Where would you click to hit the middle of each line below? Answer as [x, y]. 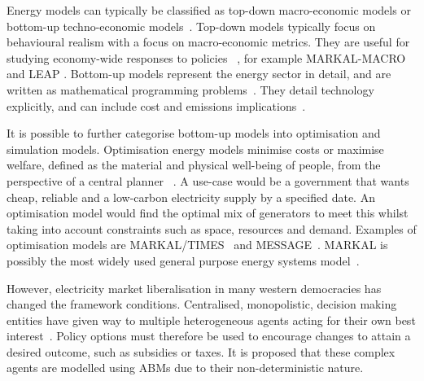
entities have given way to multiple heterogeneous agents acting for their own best [211, 320]
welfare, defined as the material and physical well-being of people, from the [194, 165]
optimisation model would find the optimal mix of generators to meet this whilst [208, 213]
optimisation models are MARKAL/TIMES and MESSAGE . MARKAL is [197, 245]
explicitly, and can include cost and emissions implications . [156, 105]
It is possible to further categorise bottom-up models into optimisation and [194, 133]
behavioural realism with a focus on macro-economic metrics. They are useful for [208, 42]
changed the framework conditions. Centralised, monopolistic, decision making [202, 304]
